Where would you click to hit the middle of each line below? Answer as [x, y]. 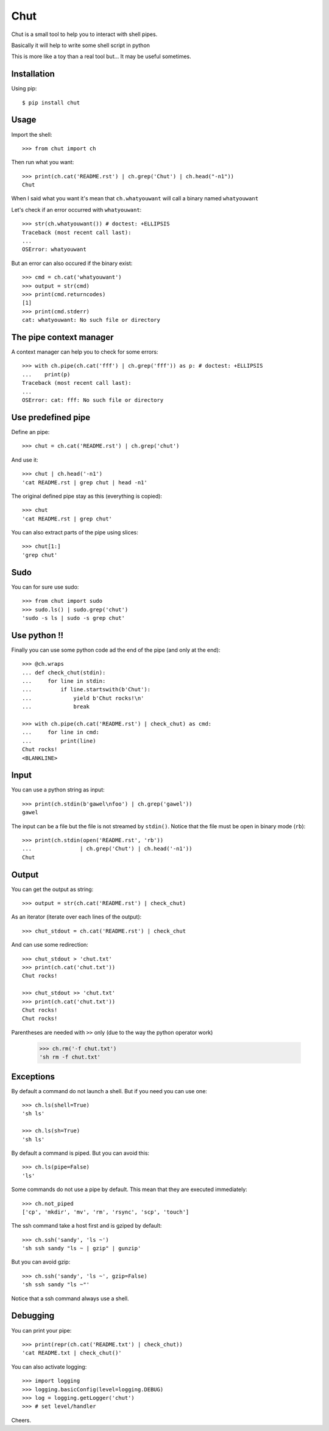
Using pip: [24, 89]
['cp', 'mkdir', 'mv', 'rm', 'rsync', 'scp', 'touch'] [106, 1212]
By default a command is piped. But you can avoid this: [80, 1153]
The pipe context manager [62, 337]
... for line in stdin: [64, 681]
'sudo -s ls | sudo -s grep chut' [73, 618]
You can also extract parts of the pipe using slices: [75, 533]
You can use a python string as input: [58, 790]
